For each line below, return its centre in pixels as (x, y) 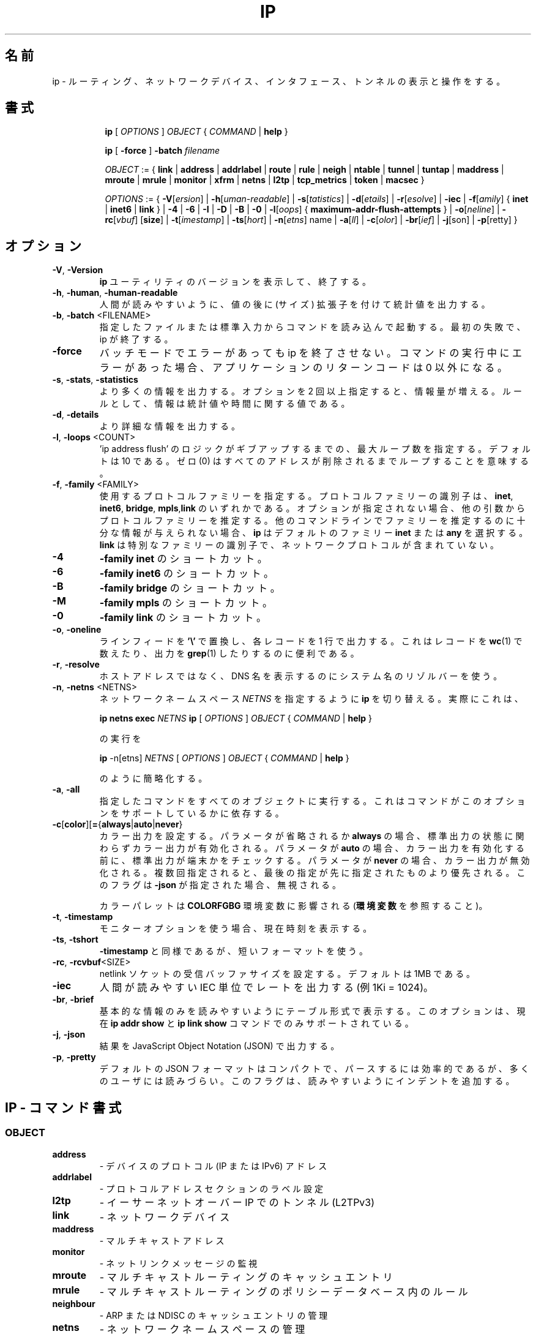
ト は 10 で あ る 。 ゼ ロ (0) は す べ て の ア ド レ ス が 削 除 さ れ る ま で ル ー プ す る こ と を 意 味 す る (314, 461)
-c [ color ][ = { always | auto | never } (117, 824)
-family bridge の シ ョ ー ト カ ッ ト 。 (190, 588)
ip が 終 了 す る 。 (136, 339)
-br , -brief (73, 1000)
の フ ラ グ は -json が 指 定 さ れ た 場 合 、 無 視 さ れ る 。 (220, 885)
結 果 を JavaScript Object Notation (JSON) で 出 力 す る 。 (219, 1046)
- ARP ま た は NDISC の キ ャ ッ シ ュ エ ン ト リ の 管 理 (214, 1315)
